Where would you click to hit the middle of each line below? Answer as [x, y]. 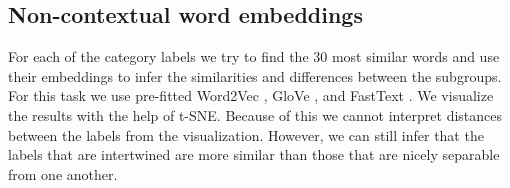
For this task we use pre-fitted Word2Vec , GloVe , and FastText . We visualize [251, 95]
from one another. [63, 173]
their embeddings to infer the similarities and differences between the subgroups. [255, 75]
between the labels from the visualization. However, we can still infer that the [246, 134]
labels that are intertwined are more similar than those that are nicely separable [254, 154]
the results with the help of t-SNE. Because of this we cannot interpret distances [255, 114]
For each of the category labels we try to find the [158, 56]
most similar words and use [415, 56]
